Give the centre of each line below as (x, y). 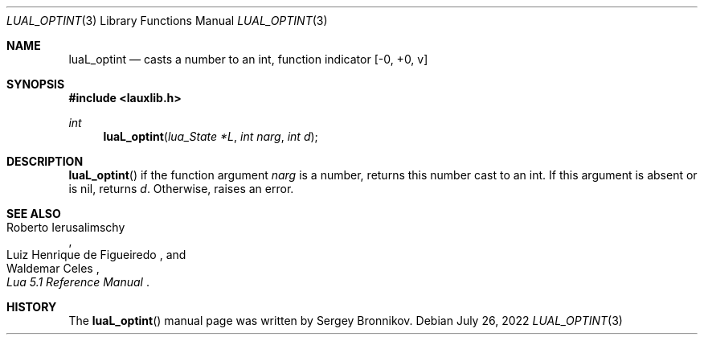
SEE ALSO (34, 214)
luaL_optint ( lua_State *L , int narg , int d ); (211, 136)
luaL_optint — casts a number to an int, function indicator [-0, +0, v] (248, 59)
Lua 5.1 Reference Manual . (78, 282)
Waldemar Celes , (53, 268)
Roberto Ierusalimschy (66, 227)
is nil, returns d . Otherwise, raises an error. (181, 189)
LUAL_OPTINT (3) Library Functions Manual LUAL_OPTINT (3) (167, 21)
